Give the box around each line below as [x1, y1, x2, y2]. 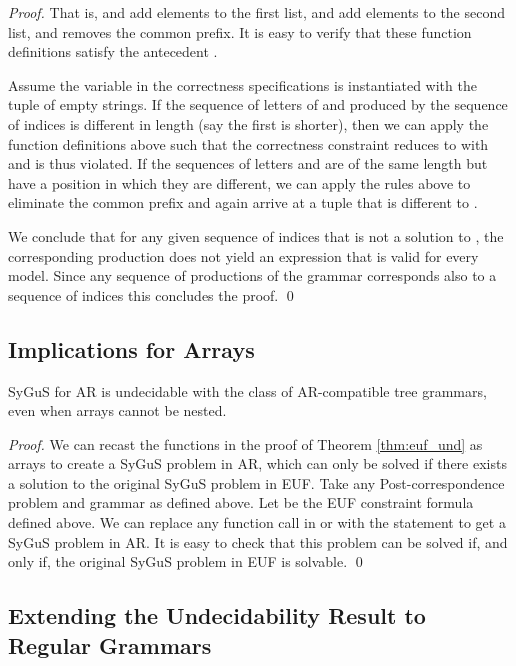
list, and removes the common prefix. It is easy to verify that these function [8, 21, 472, 42]
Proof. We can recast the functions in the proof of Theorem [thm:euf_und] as [8, 433, 483, 454]
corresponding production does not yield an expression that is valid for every [8, 245, 479, 266]
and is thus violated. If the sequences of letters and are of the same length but [8, 153, 488, 174]
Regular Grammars [8, 629, 212, 660]
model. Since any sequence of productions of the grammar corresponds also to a [8, 265, 497, 286]
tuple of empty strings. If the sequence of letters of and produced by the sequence [8, 94, 508, 115]
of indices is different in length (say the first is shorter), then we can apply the [8, 113, 489, 134]
